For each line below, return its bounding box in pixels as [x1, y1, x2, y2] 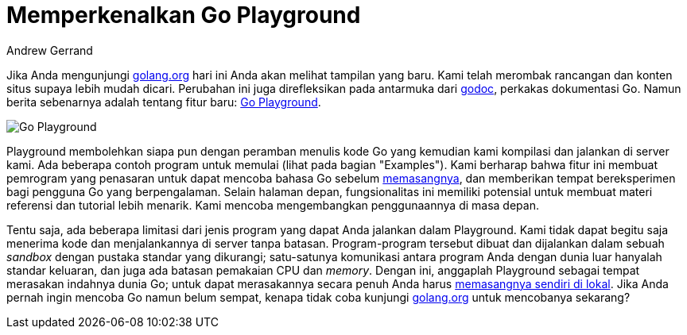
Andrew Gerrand [6, 43, 93, 57]
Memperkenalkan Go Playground [6, 2, 361, 29]
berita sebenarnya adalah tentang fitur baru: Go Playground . [6, 94, 321, 109]
